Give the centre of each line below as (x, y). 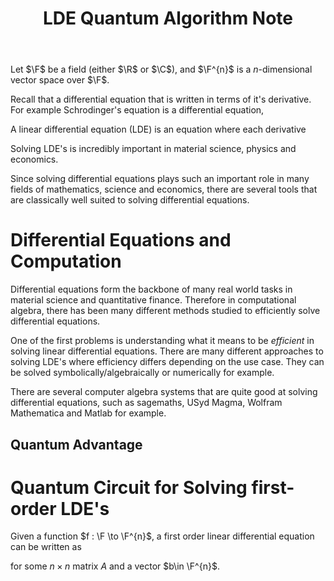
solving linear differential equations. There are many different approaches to (167, 351)
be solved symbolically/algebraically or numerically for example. (142, 373)
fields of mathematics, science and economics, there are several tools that (164, 189)
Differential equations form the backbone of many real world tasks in (151, 289)
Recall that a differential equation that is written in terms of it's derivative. (161, 99)
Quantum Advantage (76, 444)
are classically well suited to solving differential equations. (130, 200)
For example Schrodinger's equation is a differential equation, (137, 110)
